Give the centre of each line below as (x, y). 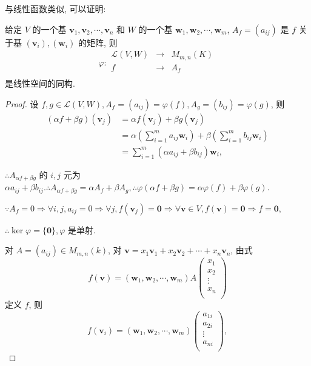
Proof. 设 (22, 103)
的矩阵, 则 (98, 42)
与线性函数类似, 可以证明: (55, 8)
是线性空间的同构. (40, 83)
